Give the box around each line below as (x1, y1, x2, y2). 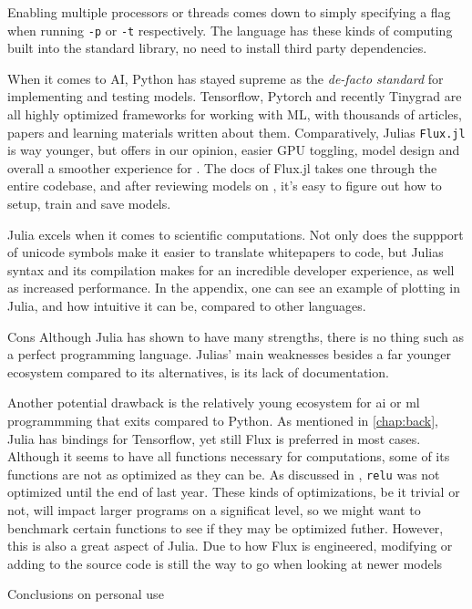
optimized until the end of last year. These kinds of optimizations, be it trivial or (7, 482, 460, 501)
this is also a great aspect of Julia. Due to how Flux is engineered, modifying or (7, 536, 453, 555)
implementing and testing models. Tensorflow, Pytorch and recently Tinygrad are (7, 87, 462, 106)
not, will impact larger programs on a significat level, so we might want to (7, 501, 421, 520)
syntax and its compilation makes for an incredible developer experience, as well (7, 260, 455, 279)
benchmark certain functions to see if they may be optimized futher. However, (7, 518, 444, 537)
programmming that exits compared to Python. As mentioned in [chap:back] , (7, 411, 439, 429)
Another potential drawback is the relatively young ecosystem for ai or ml (7, 393, 420, 412)
